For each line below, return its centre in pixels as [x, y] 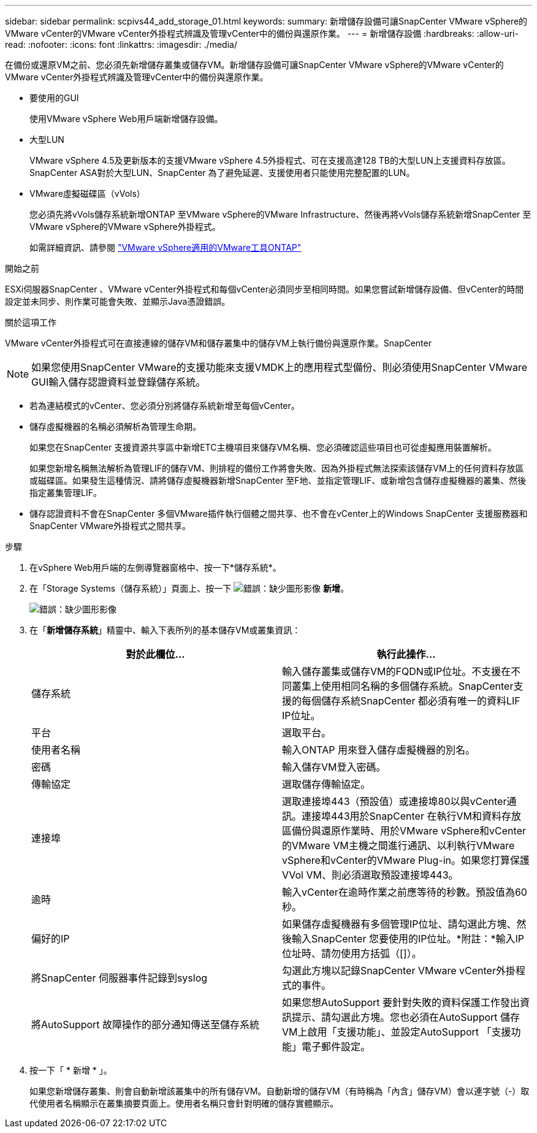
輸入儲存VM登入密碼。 [334, 767]
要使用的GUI [54, 98]
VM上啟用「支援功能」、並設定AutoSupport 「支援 [397, 1032]
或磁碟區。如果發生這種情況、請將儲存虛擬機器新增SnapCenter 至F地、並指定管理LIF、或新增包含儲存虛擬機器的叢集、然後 [278, 480]
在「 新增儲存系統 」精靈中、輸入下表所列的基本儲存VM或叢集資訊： [165, 630]
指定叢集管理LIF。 [66, 493]
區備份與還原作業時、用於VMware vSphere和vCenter [404, 831]
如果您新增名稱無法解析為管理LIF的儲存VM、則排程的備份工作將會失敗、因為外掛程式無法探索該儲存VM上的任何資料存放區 [277, 468]
